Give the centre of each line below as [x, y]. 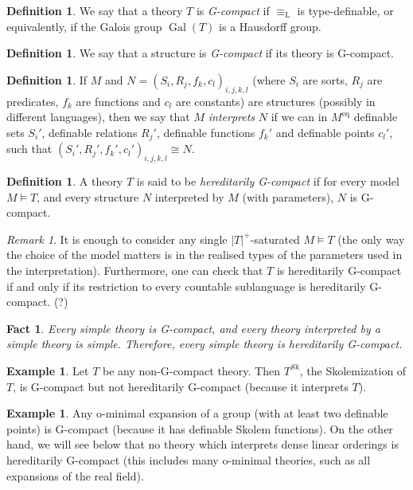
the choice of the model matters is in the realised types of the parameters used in [205, 255]
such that [29, 149]
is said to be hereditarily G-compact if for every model [268, 181]
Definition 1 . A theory [65, 181]
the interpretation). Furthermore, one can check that [135, 270]
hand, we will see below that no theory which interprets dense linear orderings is [203, 444]
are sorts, [325, 79]
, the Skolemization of [353, 370]
